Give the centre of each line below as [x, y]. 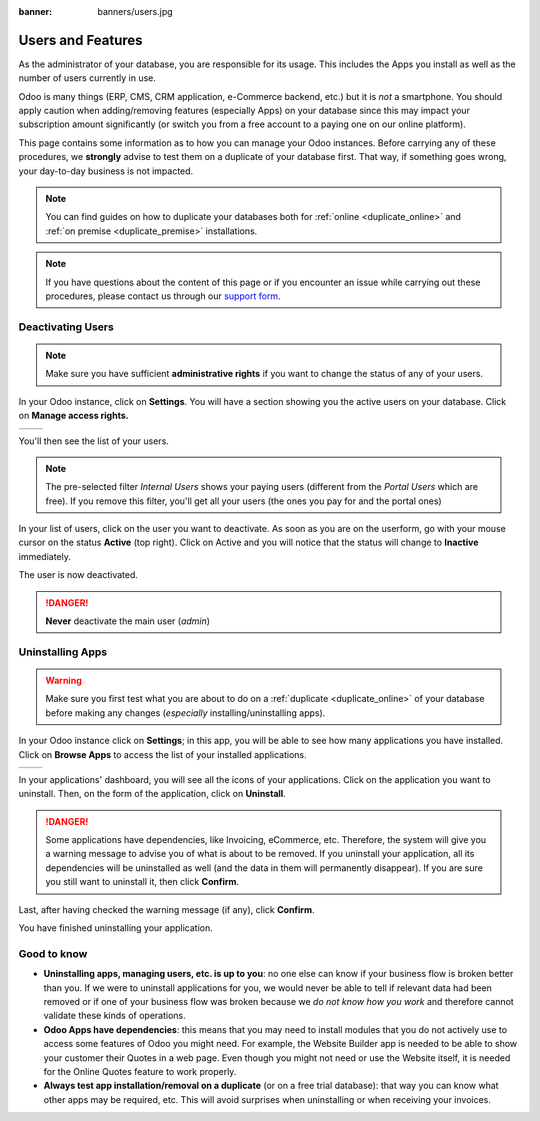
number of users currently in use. [87, 78]
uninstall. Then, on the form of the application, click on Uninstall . [152, 794]
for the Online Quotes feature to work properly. [140, 1071]
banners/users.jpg [135, 11]
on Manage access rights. [73, 416]
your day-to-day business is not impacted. [106, 171]
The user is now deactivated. [78, 575]
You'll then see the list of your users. [94, 441]
